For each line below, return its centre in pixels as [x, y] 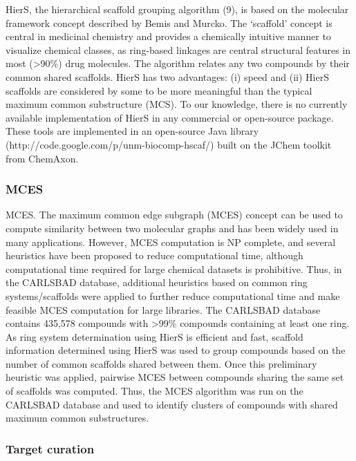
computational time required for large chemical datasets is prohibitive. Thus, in [174, 269]
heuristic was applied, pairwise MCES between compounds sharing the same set [175, 377]
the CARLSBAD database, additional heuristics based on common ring [157, 282]
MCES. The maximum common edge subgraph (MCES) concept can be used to [174, 215]
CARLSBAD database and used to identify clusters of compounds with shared [172, 404]
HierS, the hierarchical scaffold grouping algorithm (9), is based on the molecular [177, 9]
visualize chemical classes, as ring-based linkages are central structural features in [178, 49]
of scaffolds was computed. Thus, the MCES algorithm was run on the [154, 391]
